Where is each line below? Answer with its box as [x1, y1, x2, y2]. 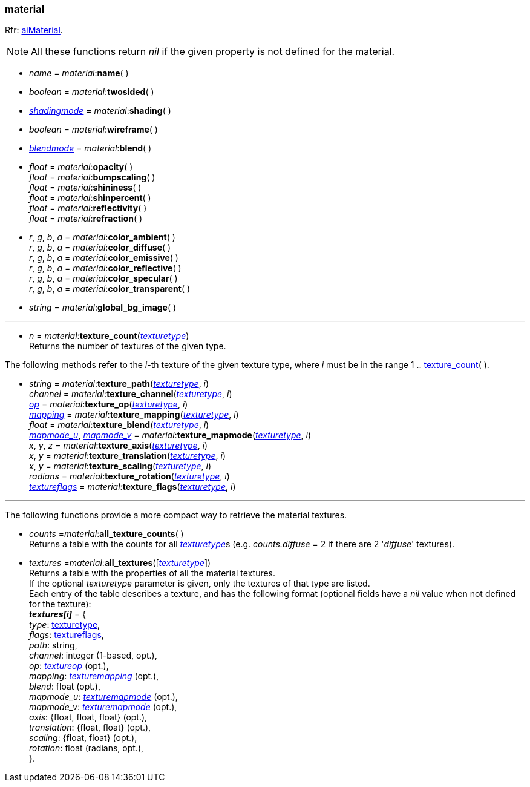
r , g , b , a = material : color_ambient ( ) [29, 232, 175, 243]
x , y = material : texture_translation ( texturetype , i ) [29, 450, 226, 461]
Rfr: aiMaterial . [5, 25, 63, 36]
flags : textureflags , [29, 630, 104, 640]
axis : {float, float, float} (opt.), [29, 712, 148, 723]
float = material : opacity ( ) [29, 162, 133, 173]
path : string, [29, 640, 77, 651]
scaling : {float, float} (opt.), [29, 733, 137, 743]
